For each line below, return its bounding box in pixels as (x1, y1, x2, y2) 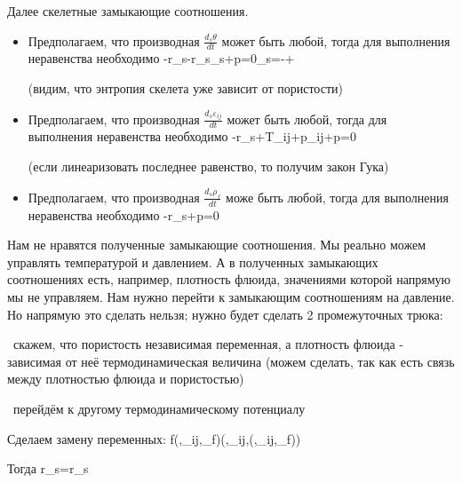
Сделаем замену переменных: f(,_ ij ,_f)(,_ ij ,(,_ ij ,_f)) (7, 429, 301, 447)
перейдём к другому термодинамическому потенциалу (12, 400, 306, 418)
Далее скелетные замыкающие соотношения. (7, 2, 249, 20)
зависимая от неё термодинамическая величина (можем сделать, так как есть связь (7, 352, 455, 370)
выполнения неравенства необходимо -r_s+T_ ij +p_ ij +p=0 (28, 127, 356, 146)
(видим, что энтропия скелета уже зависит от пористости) (28, 79, 343, 98)
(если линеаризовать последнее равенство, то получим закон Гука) (28, 156, 389, 175)
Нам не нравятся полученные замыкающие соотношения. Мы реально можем (7, 235, 426, 254)
